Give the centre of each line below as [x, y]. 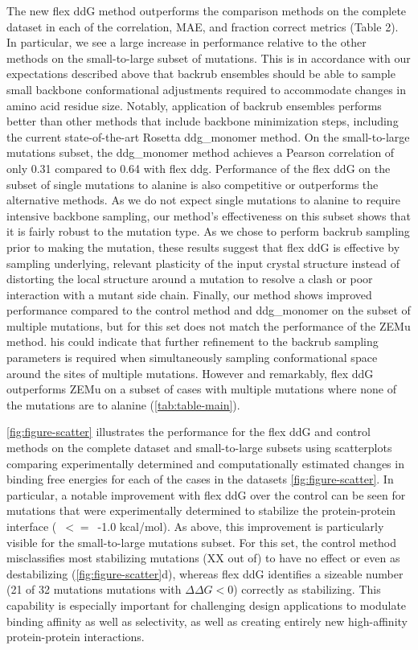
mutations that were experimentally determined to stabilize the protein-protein [201, 510]
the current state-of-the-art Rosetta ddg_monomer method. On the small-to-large [208, 136]
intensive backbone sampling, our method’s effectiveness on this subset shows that [209, 215]
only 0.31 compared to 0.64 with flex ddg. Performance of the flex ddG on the [199, 168]
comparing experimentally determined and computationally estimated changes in [205, 463]
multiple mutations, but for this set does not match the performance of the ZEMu [209, 325]
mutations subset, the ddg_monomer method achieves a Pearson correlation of [201, 152]
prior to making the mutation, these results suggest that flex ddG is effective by [203, 247]
